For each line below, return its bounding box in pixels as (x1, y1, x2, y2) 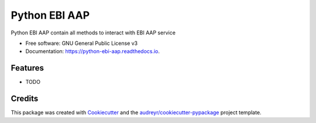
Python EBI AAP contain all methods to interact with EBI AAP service (11, 29, 176, 36)
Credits (11, 94, 39, 104)
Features (11, 63, 44, 73)
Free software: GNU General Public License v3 (25, 40, 138, 47)
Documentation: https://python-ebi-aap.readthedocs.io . (25, 48, 160, 55)
